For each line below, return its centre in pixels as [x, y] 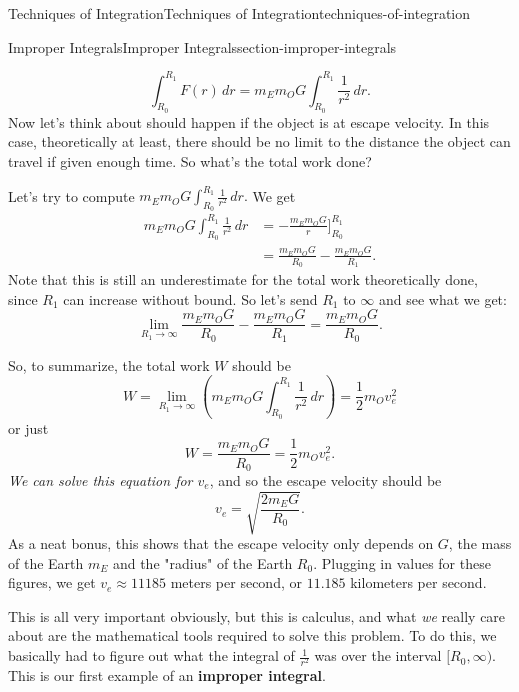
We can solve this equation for [100, 479]
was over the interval [378, 655]
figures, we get [52, 582]
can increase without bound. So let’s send [190, 298]
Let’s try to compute [71, 195]
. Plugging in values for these [402, 562]
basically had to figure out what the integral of [151, 655]
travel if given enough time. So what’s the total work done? [190, 161]
